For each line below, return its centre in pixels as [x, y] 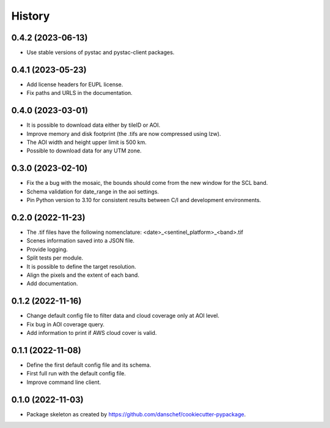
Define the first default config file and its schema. [89, 365]
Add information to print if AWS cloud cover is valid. [92, 333]
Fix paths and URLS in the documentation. [79, 93]
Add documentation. [52, 283]
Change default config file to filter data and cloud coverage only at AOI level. [123, 316]
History [31, 16]
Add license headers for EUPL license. [75, 84]
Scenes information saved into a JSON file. [80, 241]
